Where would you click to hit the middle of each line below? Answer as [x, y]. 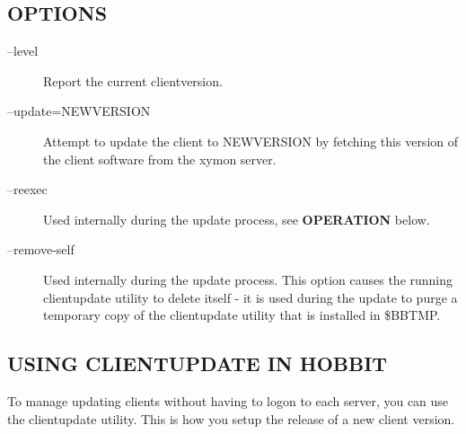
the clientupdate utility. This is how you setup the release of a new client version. [231, 418]
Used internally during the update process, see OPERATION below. [237, 219]
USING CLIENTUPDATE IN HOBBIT [198, 363]
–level [23, 51]
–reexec [27, 189]
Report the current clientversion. [133, 80]
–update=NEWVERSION [79, 111]
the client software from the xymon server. [160, 159]
